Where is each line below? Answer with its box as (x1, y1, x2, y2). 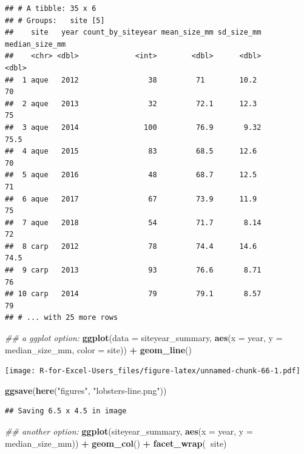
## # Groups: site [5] (5, 16, 105, 25)
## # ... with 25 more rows (5, 313, 118, 322)
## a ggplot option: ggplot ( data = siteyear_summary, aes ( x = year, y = (5, 331, 283, 344)
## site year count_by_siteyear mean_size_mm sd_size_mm (5, 28, 262, 37)
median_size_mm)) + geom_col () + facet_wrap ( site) (5, 436, 227, 449)
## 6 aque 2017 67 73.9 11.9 (5, 194, 257, 203)
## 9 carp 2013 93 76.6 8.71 (5, 266, 262, 275)
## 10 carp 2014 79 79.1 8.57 (5, 290, 262, 299)
